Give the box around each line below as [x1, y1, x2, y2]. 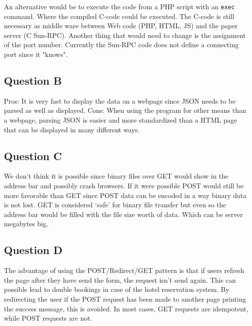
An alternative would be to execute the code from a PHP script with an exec [4, 1, 235, 11]
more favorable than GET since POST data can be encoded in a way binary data [4, 190, 247, 200]
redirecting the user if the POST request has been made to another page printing [4, 293, 246, 304]
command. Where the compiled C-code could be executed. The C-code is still [4, 11, 234, 21]
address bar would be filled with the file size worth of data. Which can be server [4, 209, 243, 219]
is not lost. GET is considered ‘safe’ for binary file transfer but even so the [4, 199, 226, 210]
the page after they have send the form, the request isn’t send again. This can [4, 274, 236, 285]
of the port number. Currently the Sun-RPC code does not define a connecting [4, 39, 239, 50]
